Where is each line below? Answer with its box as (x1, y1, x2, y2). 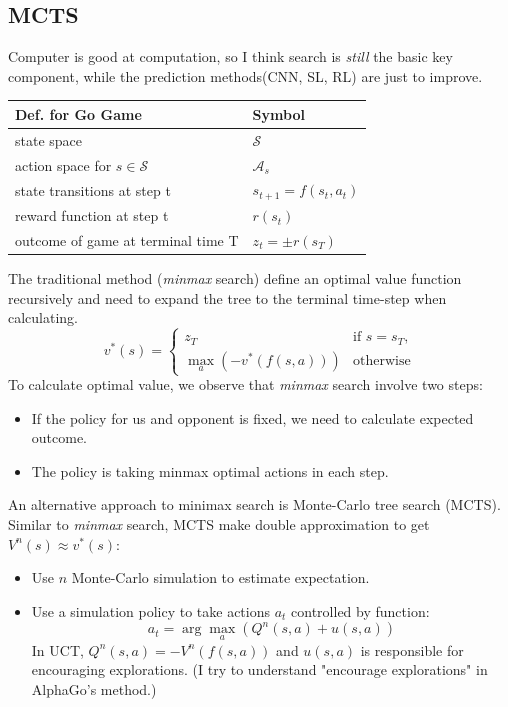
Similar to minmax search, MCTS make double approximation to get (8, 514, 430, 535)
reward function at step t (15, 205, 169, 226)
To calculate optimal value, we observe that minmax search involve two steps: (8, 374, 483, 395)
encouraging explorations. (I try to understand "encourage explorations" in (31, 659, 488, 680)
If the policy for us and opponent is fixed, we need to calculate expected (31, 407, 474, 428)
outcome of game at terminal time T (15, 229, 239, 250)
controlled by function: (291, 600, 430, 621)
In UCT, (31, 639, 84, 660)
